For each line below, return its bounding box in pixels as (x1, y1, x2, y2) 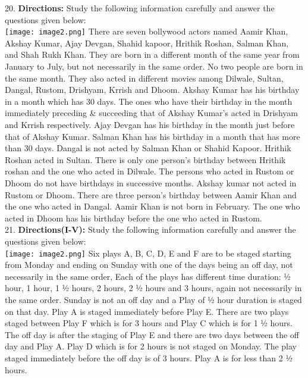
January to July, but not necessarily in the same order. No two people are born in (5, 60, 303, 73)
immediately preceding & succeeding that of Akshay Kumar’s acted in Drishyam (5, 107, 298, 119)
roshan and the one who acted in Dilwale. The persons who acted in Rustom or (5, 165, 294, 177)
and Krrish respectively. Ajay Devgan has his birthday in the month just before (5, 118, 295, 130)
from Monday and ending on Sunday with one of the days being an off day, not (5, 258, 293, 271)
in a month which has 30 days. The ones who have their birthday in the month (5, 95, 293, 107)
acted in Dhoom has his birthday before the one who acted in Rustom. (5, 211, 262, 224)
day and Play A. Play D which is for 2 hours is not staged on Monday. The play (5, 340, 297, 352)
